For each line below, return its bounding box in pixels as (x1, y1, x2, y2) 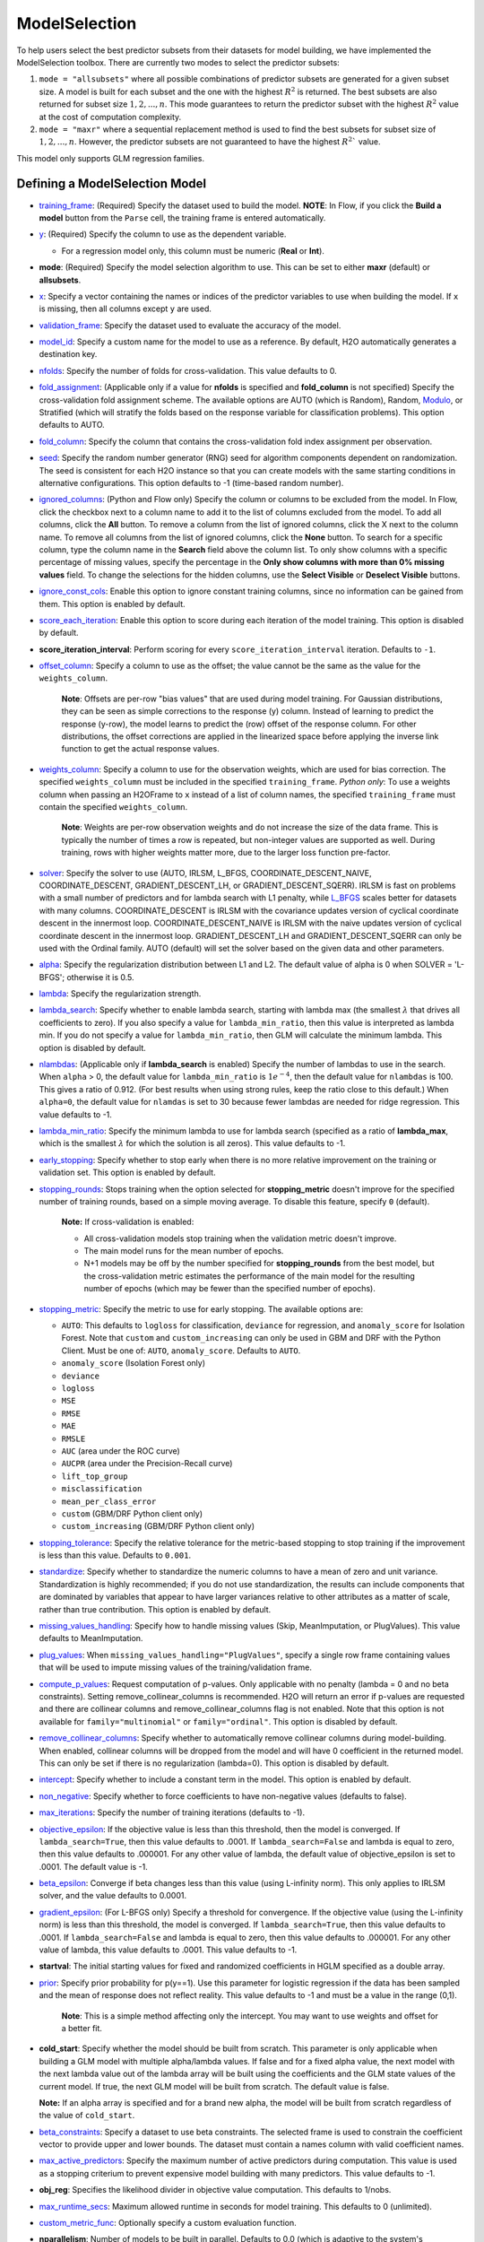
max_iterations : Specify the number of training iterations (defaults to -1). (39, 1807, 305, 1818)
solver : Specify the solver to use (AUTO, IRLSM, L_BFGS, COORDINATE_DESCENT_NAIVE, (39, 867, 372, 878)
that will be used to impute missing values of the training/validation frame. (39, 1662, 313, 1673)
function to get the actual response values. (61, 743, 220, 754)
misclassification (61, 1484, 143, 1494)
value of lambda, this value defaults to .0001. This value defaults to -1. (39, 1944, 298, 1955)
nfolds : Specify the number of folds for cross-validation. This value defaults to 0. (39, 365, 338, 376)
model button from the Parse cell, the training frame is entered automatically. (39, 212, 326, 223)
